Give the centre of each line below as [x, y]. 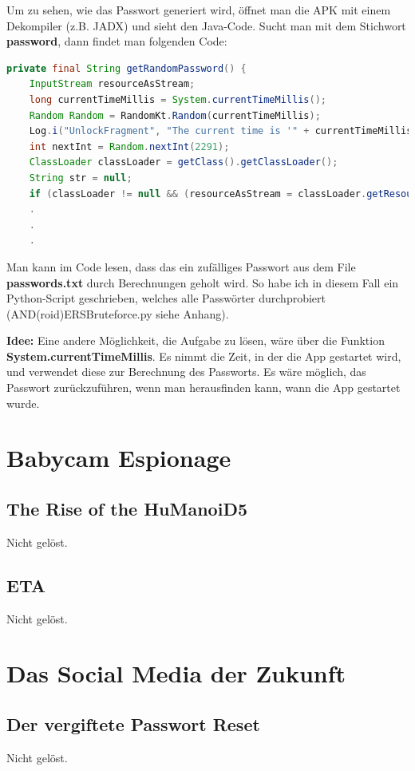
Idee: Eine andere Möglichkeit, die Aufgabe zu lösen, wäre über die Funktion [196, 340]
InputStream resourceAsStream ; [112, 84]
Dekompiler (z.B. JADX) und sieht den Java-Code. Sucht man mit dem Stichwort [206, 25]
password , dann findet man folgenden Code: [117, 41]
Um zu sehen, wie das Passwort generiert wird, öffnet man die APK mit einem [199, 10]
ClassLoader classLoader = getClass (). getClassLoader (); [184, 162]
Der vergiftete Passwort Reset [133, 724]
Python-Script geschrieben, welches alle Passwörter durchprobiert [166, 298]
